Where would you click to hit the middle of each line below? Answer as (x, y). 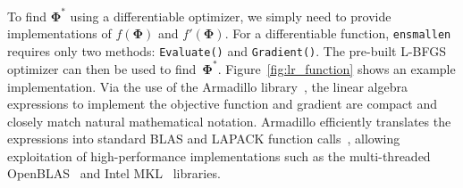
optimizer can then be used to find (102, 68)
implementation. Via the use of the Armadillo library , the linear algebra (207, 86)
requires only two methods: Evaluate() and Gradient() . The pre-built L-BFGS (227, 50)
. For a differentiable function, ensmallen (338, 33)
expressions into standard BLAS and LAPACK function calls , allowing (204, 139)
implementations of (59, 33)
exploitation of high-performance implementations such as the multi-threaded (219, 155)
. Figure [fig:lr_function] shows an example (337, 68)
